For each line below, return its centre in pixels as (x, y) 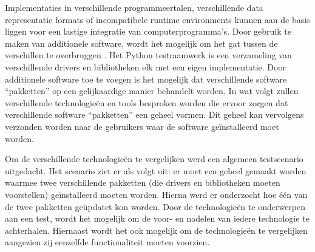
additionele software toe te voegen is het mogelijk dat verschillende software (146, 79)
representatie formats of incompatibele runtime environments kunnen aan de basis (157, 19)
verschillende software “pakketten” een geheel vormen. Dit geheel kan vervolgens (154, 114)
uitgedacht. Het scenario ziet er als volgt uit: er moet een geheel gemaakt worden (156, 170)
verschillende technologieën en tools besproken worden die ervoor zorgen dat (147, 102)
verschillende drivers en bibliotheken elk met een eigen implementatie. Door (145, 66)
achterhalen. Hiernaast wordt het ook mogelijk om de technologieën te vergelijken (156, 230)
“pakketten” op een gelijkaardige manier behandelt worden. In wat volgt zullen (152, 91)
